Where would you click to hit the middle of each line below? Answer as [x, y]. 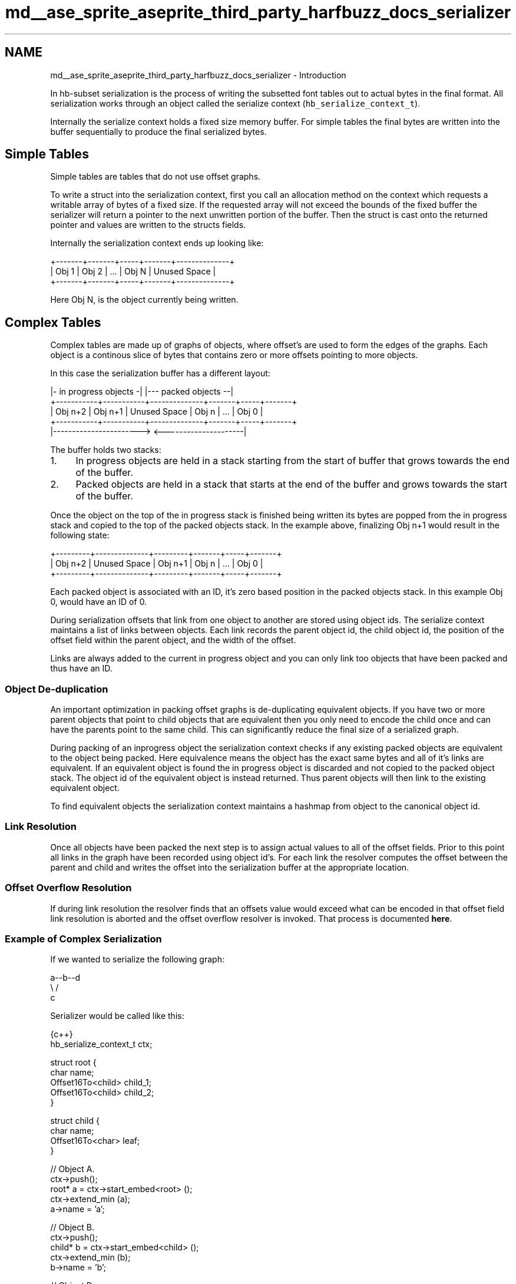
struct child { [75, 1121]
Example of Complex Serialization [83, 939]
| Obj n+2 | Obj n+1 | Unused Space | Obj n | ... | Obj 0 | [157, 412]
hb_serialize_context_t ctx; [101, 1044]
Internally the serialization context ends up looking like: [157, 243]
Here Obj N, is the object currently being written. [144, 300]
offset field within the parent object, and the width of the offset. [173, 640]
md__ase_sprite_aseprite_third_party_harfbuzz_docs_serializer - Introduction [198, 75]
